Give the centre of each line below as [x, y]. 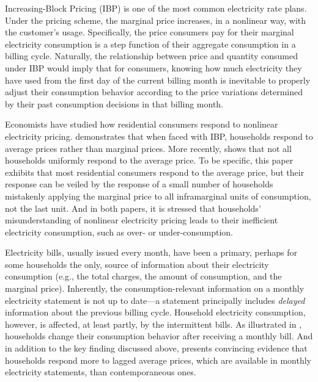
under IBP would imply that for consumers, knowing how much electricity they [153, 67]
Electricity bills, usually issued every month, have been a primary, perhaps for [151, 252]
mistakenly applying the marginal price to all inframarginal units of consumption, [158, 196]
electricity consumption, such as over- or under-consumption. [119, 232]
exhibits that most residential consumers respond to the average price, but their [155, 172]
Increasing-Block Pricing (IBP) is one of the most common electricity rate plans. [156, 8]
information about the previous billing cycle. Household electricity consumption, [155, 312]
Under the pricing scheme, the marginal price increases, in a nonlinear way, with [156, 20]
